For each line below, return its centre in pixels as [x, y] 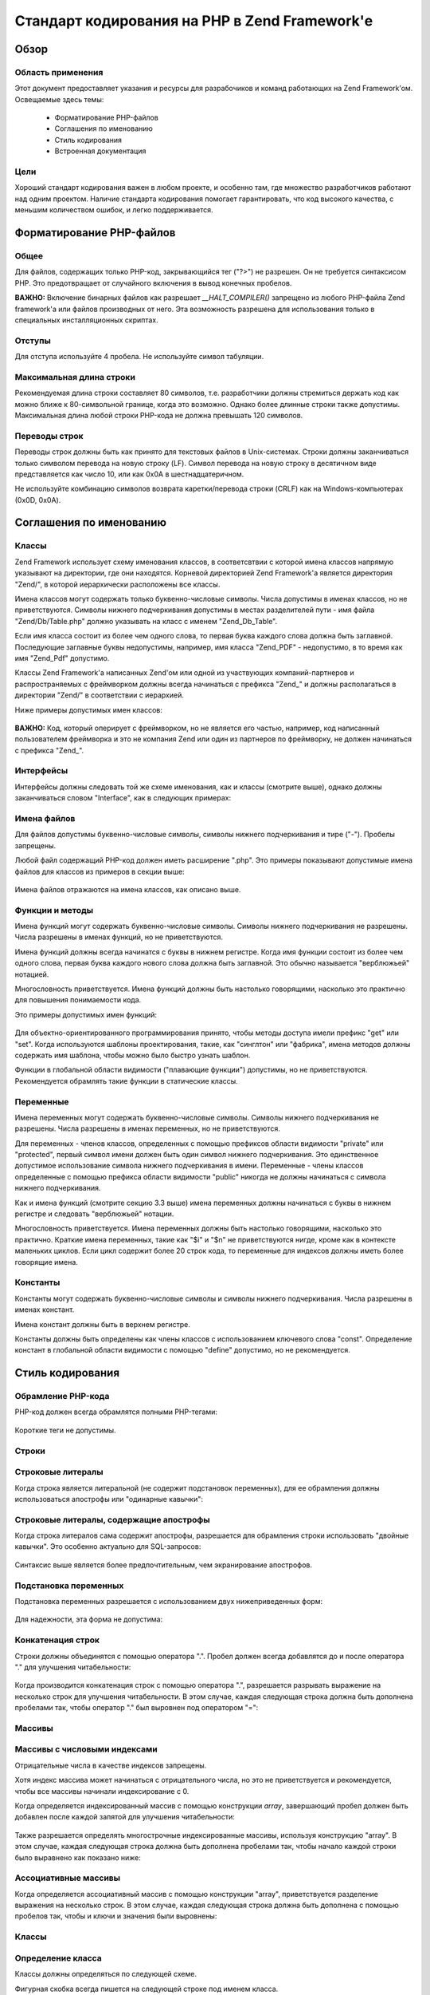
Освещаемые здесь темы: [59, 99]
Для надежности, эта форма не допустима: [89, 1619]
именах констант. [45, 1310]
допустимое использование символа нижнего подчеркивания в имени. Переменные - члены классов [189, 1166]
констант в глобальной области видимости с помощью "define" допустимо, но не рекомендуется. [182, 1350]
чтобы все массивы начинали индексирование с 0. [102, 1791]
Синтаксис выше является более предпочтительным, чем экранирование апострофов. [163, 1565]
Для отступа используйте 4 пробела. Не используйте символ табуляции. [139, 357]
